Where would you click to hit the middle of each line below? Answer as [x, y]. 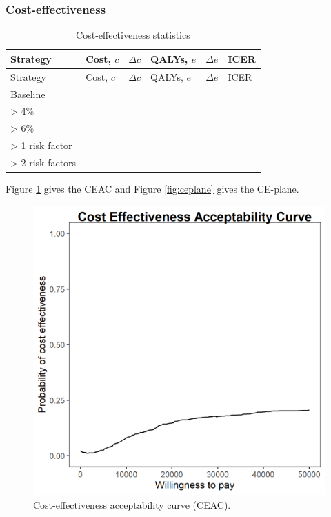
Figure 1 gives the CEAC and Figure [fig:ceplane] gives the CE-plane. [152, 188]
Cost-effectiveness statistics [133, 35]
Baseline [28, 94]
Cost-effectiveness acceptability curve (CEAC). [132, 505]
